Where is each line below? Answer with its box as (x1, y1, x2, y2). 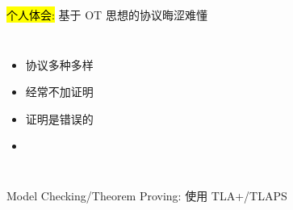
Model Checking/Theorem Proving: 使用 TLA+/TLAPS (6, 187, 287, 204)
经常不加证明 (25, 83, 94, 100)
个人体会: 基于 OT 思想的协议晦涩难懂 (6, 6, 207, 23)
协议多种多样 (25, 56, 94, 73)
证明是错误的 (25, 110, 94, 127)
